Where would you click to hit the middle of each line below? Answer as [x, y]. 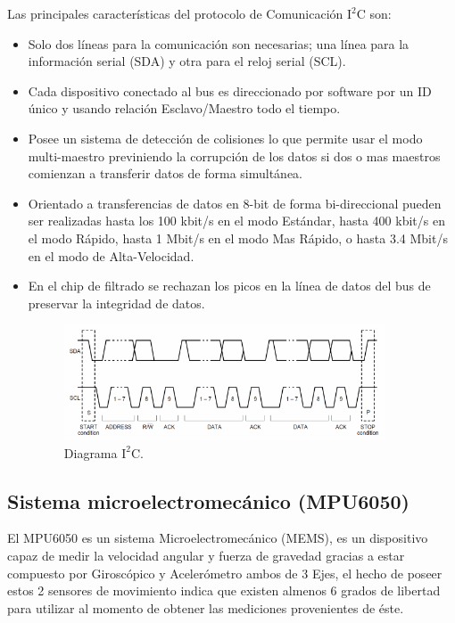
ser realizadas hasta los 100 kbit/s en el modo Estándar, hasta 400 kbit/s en [236, 221]
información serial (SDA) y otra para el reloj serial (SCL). [187, 61]
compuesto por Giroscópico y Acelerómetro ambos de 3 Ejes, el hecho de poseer [225, 573]
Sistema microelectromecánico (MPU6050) [208, 500]
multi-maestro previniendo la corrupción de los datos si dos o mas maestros [234, 156]
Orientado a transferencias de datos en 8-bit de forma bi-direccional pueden [235, 203]
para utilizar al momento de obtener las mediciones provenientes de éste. [206, 607]
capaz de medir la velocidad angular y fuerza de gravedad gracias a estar [206, 555]
